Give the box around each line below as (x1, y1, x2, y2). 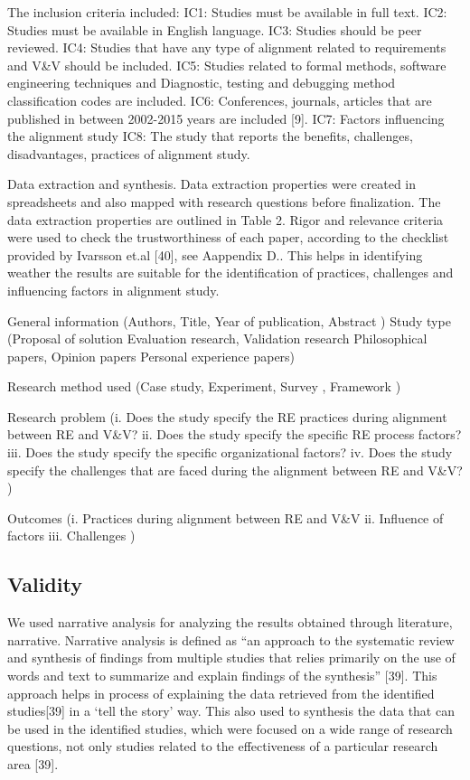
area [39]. (7, 754, 59, 773)
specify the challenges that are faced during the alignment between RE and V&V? (7, 460, 463, 479)
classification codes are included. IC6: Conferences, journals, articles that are (7, 90, 432, 109)
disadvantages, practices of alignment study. (7, 144, 250, 163)
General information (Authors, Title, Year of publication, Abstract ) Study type (7, 311, 451, 330)
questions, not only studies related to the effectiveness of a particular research (7, 737, 438, 756)
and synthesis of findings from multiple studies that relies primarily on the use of (7, 648, 456, 667)
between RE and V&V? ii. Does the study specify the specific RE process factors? (7, 425, 462, 444)
